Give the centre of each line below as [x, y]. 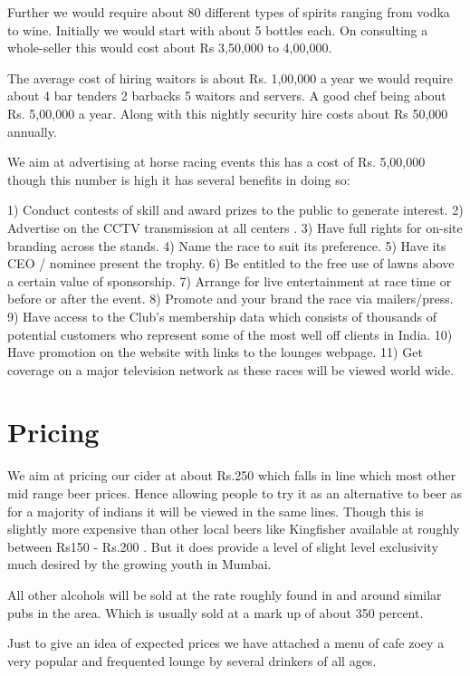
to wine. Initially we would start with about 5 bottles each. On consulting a [218, 29]
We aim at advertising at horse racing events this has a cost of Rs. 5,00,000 [216, 162]
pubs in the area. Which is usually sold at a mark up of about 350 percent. [216, 612]
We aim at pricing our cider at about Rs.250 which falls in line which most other [232, 475]
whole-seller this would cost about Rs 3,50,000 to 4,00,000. [170, 48]
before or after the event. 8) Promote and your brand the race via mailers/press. [230, 299]
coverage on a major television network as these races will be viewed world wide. [231, 369]
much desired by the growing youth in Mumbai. [139, 564]
